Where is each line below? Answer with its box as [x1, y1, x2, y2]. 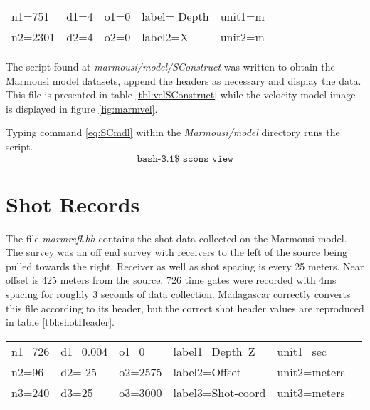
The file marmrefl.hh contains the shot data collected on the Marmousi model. [6, 230, 347, 245]
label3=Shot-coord [173, 384, 266, 401]
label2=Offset [173, 363, 241, 380]
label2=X [142, 29, 189, 45]
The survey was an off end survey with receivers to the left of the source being [6, 245, 348, 260]
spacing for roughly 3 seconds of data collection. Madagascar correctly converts [6, 287, 351, 302]
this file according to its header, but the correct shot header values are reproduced [6, 300, 364, 315]
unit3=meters [277, 384, 345, 401]
